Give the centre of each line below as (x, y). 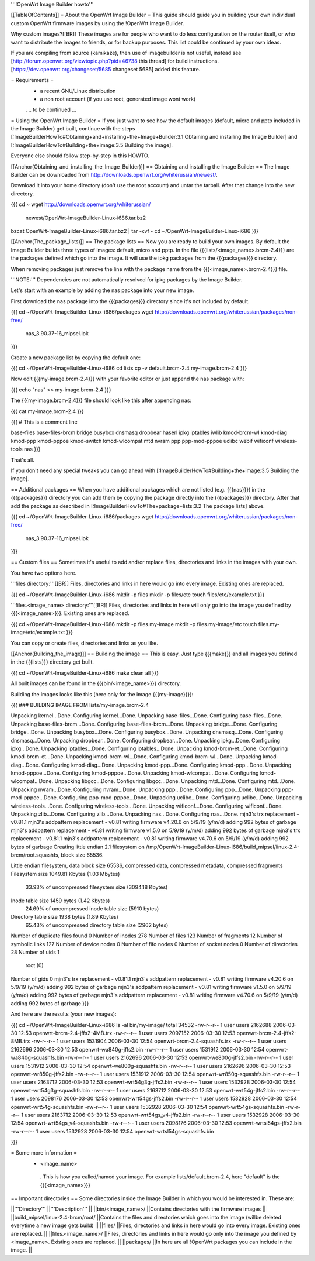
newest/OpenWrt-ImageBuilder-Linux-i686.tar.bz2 (86, 218)
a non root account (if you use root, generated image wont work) (118, 99)
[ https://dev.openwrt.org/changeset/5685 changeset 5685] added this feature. (106, 69)
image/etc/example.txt (38, 633)
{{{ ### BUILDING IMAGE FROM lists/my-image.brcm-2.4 (80, 705)
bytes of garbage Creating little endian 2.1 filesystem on (78, 847)
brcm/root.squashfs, (35, 855)
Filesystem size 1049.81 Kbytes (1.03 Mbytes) (65, 874)
